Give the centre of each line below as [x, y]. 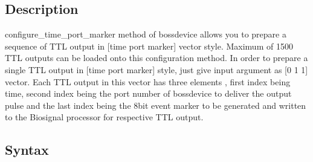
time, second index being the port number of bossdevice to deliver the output [148, 93]
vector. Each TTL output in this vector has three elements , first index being [148, 81]
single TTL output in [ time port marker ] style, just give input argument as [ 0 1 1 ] [156, 69]
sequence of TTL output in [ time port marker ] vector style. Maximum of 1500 [149, 46]
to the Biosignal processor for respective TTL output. [104, 117]
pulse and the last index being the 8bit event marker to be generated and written [156, 105]
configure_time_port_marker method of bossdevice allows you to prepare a [146, 34]
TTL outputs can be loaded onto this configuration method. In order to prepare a [156, 58]
